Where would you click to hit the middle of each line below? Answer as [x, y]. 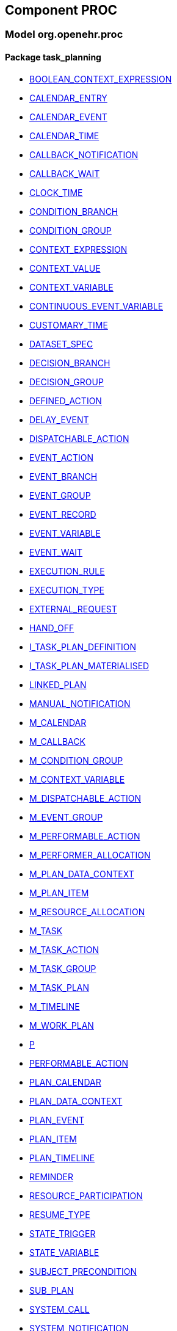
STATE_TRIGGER [63, 1233]
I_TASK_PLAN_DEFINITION [83, 647]
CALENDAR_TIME [64, 136]
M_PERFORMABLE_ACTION [85, 836]
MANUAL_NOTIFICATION [80, 703]
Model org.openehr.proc [64, 34]
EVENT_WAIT [56, 552]
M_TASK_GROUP [63, 968]
